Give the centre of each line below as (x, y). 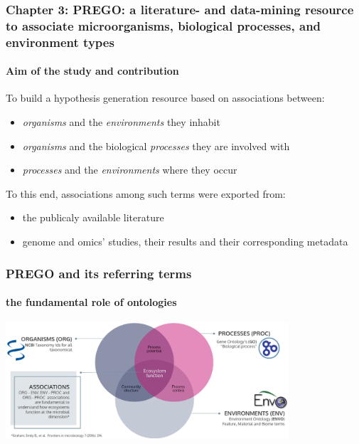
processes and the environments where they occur (130, 170)
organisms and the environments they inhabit (121, 122)
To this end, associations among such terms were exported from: (146, 193)
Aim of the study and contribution (92, 71)
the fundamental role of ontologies (91, 302)
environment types (60, 42)
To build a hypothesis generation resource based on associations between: (165, 98)
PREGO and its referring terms (99, 273)
